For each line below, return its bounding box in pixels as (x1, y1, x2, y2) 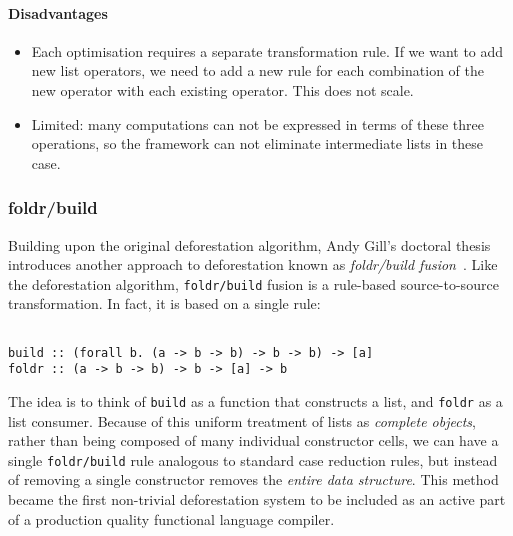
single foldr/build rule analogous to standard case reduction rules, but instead (8, 449, 498, 470)
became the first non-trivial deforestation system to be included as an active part (8, 489, 506, 510)
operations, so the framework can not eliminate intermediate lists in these (31, 133, 484, 154)
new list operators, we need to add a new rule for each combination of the (31, 60, 484, 81)
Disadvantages (8, 2, 108, 23)
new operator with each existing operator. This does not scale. (31, 79, 414, 100)
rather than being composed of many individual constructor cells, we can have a (8, 430, 499, 451)
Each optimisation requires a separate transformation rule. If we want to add (31, 40, 504, 61)
